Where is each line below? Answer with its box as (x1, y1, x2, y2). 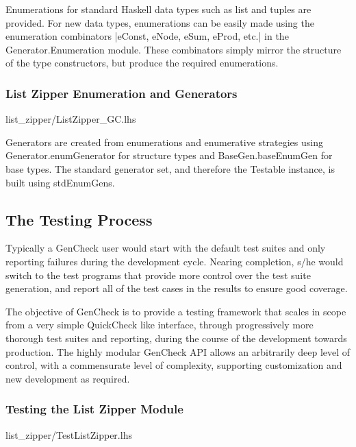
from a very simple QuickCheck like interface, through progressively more (5, 317, 314, 332)
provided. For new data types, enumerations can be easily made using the (5, 15, 314, 29)
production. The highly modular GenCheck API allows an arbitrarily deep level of (5, 344, 351, 359)
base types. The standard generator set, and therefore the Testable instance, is (5, 161, 335, 176)
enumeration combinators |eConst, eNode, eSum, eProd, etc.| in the (5, 29, 289, 43)
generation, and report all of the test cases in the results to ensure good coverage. (5, 281, 348, 295)
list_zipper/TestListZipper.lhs (5, 427, 132, 442)
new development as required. (5, 371, 130, 385)
